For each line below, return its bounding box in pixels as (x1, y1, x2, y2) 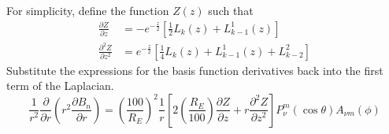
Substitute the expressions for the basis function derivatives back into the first (6, 61, 383, 78)
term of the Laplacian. (6, 77, 114, 94)
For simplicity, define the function (6, 2, 169, 18)
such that (208, 2, 254, 18)
